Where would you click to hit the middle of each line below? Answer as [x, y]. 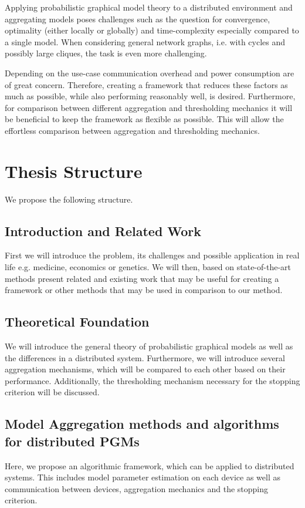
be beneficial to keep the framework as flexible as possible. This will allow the [144, 119]
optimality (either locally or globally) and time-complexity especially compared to [152, 30]
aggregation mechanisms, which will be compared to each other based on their [145, 369]
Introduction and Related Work [103, 231]
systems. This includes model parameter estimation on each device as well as [143, 477]
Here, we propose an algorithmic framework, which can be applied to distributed [150, 465]
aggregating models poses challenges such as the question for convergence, [138, 18]
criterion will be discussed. [52, 392]
